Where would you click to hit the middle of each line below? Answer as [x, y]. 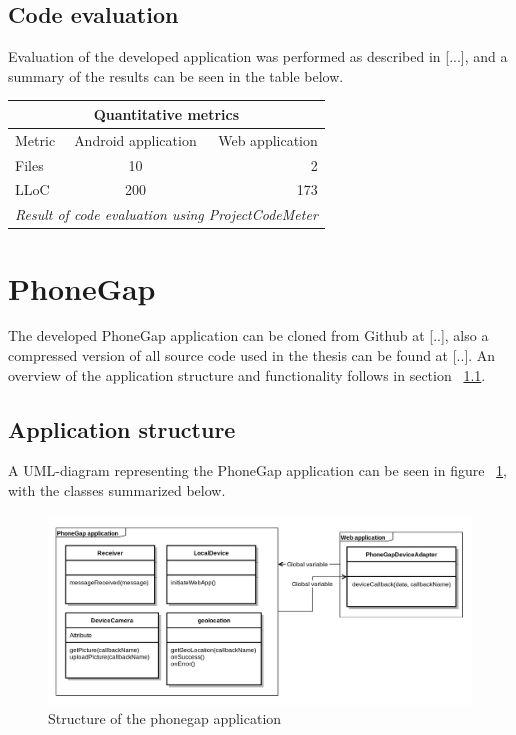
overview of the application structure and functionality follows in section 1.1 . [247, 374]
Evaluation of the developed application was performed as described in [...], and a [258, 56]
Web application [268, 139]
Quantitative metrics [166, 113]
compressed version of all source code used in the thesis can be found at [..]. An [252, 355]
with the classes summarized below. [117, 490]
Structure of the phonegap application [165, 718]
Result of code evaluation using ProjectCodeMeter [166, 214]
